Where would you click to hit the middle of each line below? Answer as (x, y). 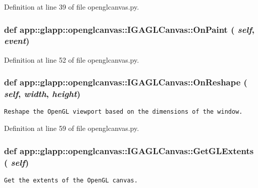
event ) (17, 41)
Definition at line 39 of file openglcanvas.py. (72, 7)
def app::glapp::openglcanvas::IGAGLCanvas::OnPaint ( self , (130, 29)
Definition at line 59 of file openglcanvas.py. (72, 128)
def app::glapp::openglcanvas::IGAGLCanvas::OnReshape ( (126, 82)
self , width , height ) (42, 94)
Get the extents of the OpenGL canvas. (71, 180)
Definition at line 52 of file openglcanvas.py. (72, 59)
